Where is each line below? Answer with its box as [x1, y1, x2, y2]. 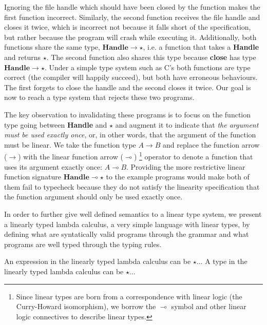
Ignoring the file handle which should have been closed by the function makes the [4, 2, 260, 12]
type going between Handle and [4, 119, 107, 130]
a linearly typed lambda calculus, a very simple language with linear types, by [4, 218, 250, 229]
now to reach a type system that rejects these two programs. [4, 92, 195, 103]
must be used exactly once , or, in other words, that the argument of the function [4, 129, 256, 140]
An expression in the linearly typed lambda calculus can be [4, 256, 191, 267]
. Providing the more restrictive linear [126, 161, 245, 172]
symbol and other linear [171, 301, 246, 312]
